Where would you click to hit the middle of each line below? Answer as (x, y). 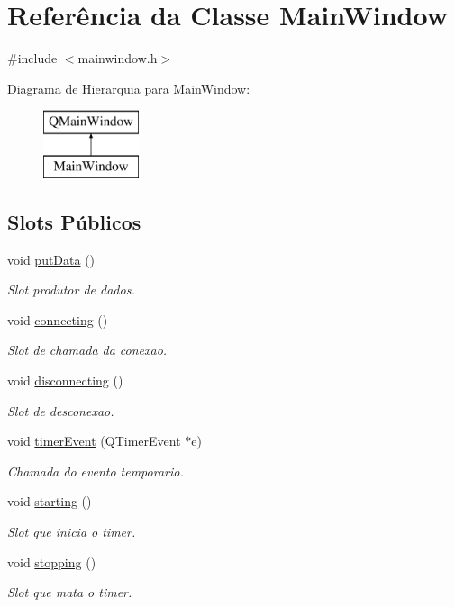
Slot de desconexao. (61, 410)
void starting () (50, 501)
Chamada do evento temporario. (96, 471)
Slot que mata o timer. (70, 592)
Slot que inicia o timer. (72, 532)
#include (32, 58)
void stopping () (52, 562)
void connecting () (58, 319)
